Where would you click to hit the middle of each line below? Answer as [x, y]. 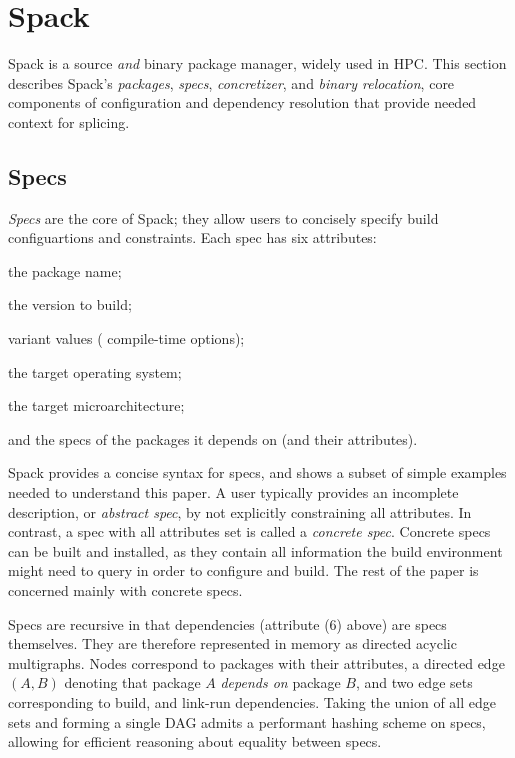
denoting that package [132, 682]
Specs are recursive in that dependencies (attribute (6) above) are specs [227, 623]
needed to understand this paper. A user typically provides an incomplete [233, 492]
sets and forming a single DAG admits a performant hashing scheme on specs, [247, 721]
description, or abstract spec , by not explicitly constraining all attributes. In [240, 511]
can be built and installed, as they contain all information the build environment [255, 550]
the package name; [65, 270]
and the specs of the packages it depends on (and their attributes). [213, 438]
